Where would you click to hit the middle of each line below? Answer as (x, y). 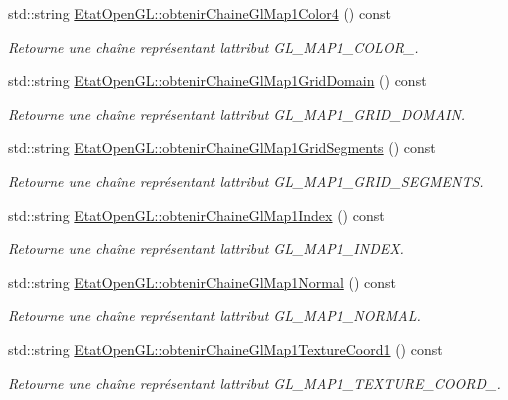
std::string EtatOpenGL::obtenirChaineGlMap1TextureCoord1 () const (225, 348)
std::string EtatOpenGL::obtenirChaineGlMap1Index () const (196, 214)
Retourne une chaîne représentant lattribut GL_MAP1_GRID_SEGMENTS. (246, 180)
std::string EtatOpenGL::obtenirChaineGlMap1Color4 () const (199, 13)
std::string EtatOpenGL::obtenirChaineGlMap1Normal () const (202, 281)
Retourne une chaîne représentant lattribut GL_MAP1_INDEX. (206, 248)
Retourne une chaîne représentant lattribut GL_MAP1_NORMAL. (214, 315)
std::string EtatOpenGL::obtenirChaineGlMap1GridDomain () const (217, 80)
